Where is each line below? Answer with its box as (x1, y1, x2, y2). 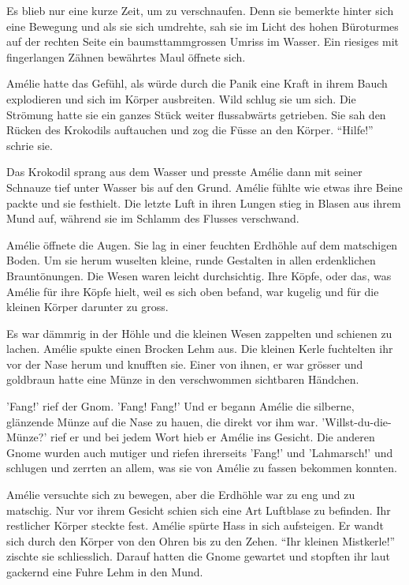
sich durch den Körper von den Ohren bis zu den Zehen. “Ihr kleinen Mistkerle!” (6, 532, 396, 549)
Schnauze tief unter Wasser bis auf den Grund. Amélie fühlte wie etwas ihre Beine (6, 178, 403, 195)
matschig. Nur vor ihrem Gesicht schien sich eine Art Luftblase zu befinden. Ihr (6, 501, 391, 518)
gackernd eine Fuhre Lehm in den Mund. (6, 564, 203, 579)
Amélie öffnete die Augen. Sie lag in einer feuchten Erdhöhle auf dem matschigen (6, 236, 398, 253)
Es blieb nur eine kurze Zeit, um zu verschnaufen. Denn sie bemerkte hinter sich (6, 2, 394, 18)
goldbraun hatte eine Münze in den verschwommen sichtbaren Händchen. (6, 371, 359, 388)
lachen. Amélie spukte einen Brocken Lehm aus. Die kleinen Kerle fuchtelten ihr (6, 340, 393, 357)
